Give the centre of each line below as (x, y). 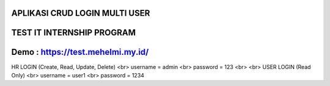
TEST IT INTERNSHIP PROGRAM (74, 33)
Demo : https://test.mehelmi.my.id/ (80, 52)
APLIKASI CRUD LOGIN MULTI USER (81, 13)
